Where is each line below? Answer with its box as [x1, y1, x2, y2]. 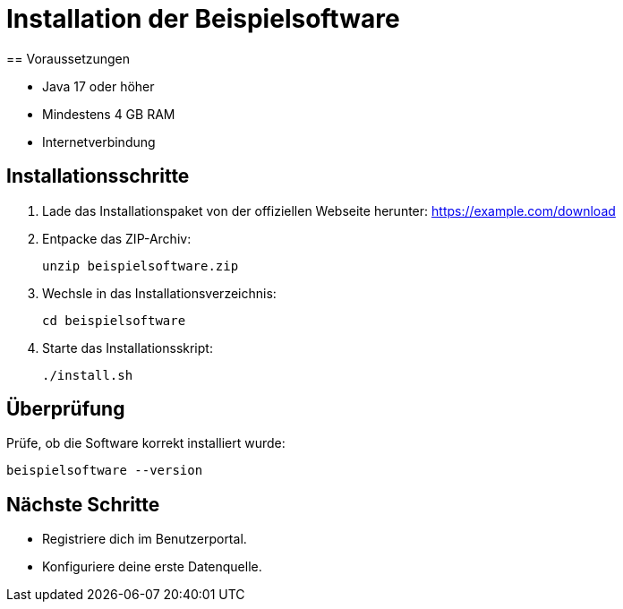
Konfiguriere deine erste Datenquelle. [42, 559, 262, 575]
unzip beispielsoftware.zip [42, 258, 239, 273]
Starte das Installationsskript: [42, 339, 213, 356]
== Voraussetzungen [6, 50, 131, 66]
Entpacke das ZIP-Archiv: [42, 230, 192, 246]
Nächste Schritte [6, 493, 160, 516]
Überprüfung [6, 398, 125, 421]
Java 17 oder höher [42, 78, 155, 94]
